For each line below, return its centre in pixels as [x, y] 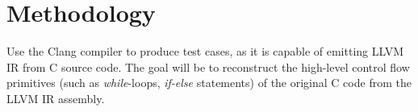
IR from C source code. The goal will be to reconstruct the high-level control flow [208, 66]
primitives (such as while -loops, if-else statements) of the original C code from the [209, 83]
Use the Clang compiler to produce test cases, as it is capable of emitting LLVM [205, 51]
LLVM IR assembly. [56, 98]
